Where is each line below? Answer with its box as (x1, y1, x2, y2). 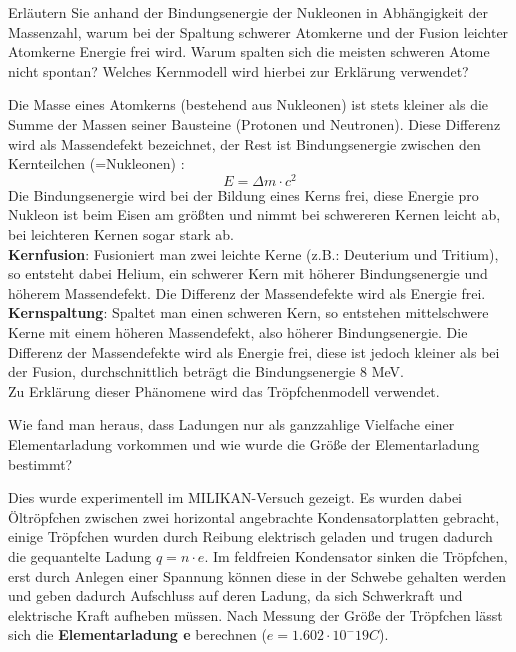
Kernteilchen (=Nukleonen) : (8, 153, 185, 174)
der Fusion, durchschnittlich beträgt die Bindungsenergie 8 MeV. (8, 361, 404, 382)
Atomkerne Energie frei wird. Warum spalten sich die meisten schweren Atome (8, 41, 490, 62)
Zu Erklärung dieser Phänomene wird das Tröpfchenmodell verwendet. (8, 380, 440, 401)
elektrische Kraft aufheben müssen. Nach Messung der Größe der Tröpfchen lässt (8, 604, 503, 625)
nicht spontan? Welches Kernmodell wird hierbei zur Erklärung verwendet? (8, 60, 469, 81)
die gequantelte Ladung (8, 545, 152, 566)
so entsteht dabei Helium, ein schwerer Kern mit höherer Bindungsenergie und (8, 263, 488, 284)
